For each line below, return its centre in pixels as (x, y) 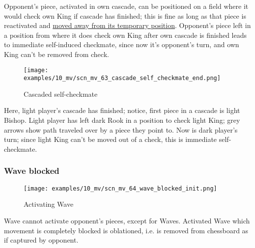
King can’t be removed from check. (57, 54)
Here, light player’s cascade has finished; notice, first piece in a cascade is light (122, 110)
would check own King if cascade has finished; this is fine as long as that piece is (125, 15)
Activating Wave (49, 204)
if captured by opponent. (41, 240)
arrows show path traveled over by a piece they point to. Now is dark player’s (121, 129)
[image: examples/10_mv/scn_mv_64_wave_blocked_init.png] (120, 188)
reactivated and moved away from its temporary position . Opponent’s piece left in (127, 25)
